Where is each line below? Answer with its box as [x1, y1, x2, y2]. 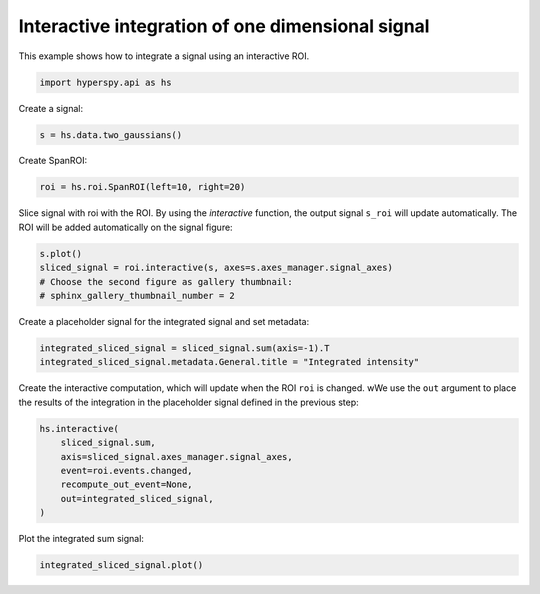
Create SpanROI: [18, 155, 88, 167]
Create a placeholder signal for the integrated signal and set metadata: [18, 315, 310, 327]
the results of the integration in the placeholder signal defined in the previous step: [18, 396, 359, 408]
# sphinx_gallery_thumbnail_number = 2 [39, 290, 235, 301]
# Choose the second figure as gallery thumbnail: [39, 276, 294, 287]
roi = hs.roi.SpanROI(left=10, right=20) [39, 181, 246, 193]
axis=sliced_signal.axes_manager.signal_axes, [60, 451, 294, 462]
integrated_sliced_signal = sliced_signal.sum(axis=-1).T [39, 342, 330, 354]
